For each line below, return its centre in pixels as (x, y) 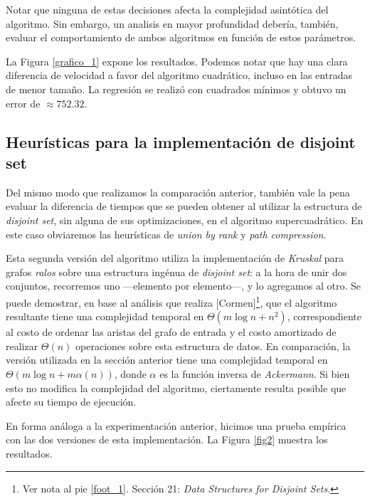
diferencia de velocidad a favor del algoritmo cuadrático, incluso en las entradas (179, 75)
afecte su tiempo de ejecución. (71, 402)
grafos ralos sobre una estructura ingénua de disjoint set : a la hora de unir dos (176, 271)
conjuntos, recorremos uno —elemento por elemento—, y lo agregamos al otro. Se (183, 286)
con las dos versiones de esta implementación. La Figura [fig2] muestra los (167, 439)
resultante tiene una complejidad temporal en (105, 316)
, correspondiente (324, 316)
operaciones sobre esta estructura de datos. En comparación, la (213, 346)
